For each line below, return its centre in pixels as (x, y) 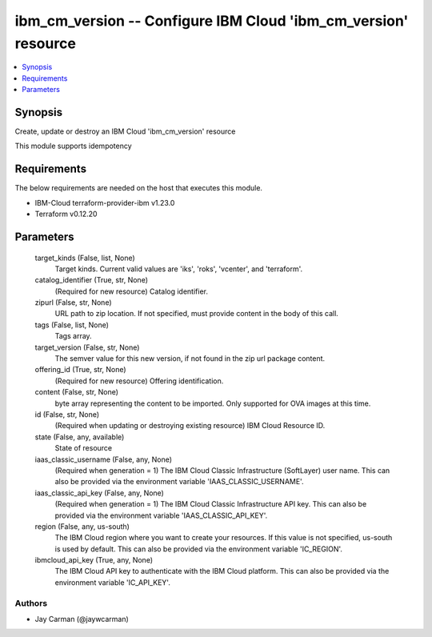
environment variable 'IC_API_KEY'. (113, 582)
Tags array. (73, 336)
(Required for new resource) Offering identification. (139, 381)
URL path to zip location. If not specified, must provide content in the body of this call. (197, 314)
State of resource (84, 448)
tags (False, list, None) (72, 325)
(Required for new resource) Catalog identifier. (131, 291)
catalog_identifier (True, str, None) (91, 280)
